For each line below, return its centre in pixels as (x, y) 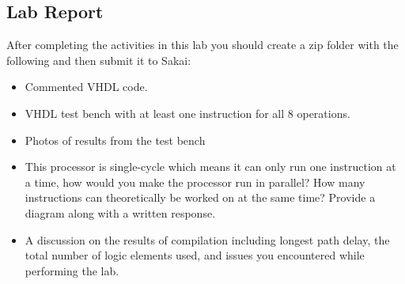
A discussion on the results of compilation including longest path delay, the (207, 239)
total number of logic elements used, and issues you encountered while (195, 255)
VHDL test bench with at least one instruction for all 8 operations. (187, 113)
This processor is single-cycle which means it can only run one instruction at (210, 167)
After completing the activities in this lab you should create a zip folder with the (202, 45)
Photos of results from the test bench (115, 140)
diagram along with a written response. (120, 212)
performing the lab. (72, 270)
